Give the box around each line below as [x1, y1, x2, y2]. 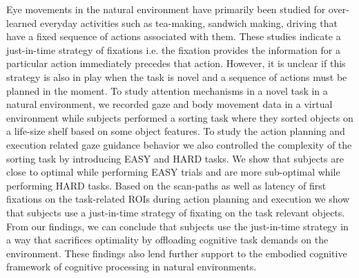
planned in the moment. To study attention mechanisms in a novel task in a [6, 83, 328, 98]
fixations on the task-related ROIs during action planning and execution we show [6, 192, 350, 206]
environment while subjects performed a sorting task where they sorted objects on [6, 110, 353, 124]
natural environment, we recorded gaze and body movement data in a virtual [6, 97, 333, 111]
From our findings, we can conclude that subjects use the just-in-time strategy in [6, 219, 349, 233]
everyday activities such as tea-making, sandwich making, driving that [40, 15, 338, 30]
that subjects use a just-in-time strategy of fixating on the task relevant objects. [6, 205, 345, 219]
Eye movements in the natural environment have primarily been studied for [6, 2, 326, 16]
